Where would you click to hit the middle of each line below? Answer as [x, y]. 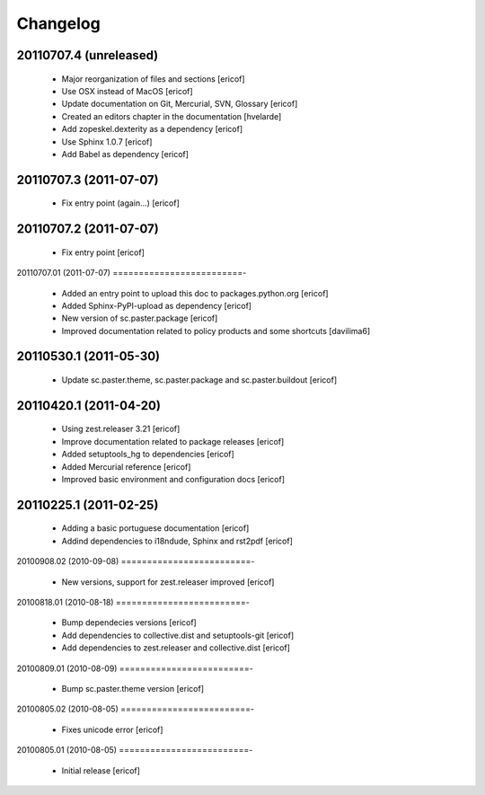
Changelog [58, 23]
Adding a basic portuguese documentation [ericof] [155, 528]
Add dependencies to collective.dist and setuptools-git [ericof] [178, 635]
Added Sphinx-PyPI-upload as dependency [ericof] [156, 305]
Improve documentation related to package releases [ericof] [173, 441]
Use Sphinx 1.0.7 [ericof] [107, 141]
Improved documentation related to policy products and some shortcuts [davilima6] [216, 331]
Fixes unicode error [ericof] [112, 729]
